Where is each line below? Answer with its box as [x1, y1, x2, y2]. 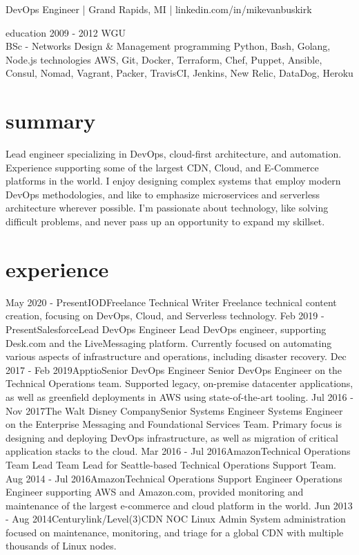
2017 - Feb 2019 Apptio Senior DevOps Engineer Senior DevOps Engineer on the [6, 362, 342, 377]
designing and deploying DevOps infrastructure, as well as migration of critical [6, 430, 338, 444]
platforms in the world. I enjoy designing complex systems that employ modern [6, 173, 341, 188]
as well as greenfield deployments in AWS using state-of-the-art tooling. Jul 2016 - [6, 389, 353, 404]
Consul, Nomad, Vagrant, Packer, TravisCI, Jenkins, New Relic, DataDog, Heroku [6, 66, 353, 80]
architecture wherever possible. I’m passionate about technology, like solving [6, 200, 329, 215]
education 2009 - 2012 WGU [6, 25, 126, 39]
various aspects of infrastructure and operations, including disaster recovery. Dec [6, 349, 347, 364]
